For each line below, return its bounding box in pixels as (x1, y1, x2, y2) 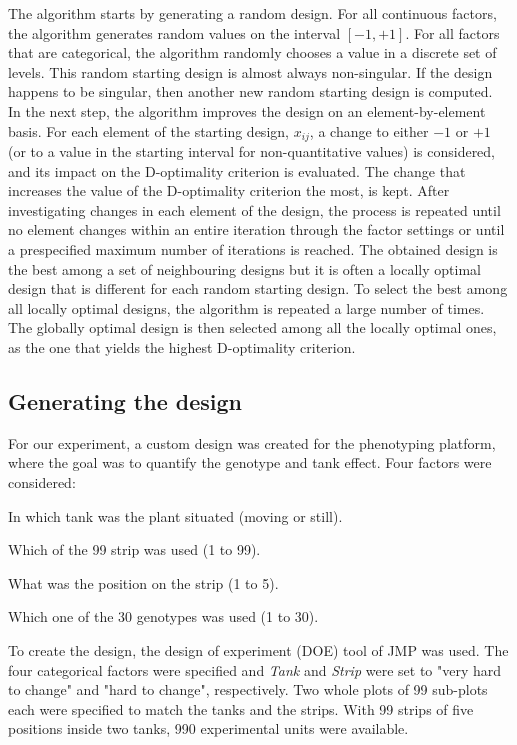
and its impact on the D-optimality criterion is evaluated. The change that (8, 160, 466, 181)
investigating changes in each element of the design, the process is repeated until (8, 199, 501, 220)
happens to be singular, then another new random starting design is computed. (8, 81, 493, 102)
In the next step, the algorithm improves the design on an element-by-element (8, 100, 486, 121)
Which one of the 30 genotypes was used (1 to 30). (8, 606, 319, 627)
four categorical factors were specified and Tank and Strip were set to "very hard (8, 659, 502, 680)
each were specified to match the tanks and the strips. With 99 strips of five (8, 698, 474, 719)
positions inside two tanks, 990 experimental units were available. (8, 718, 409, 739)
